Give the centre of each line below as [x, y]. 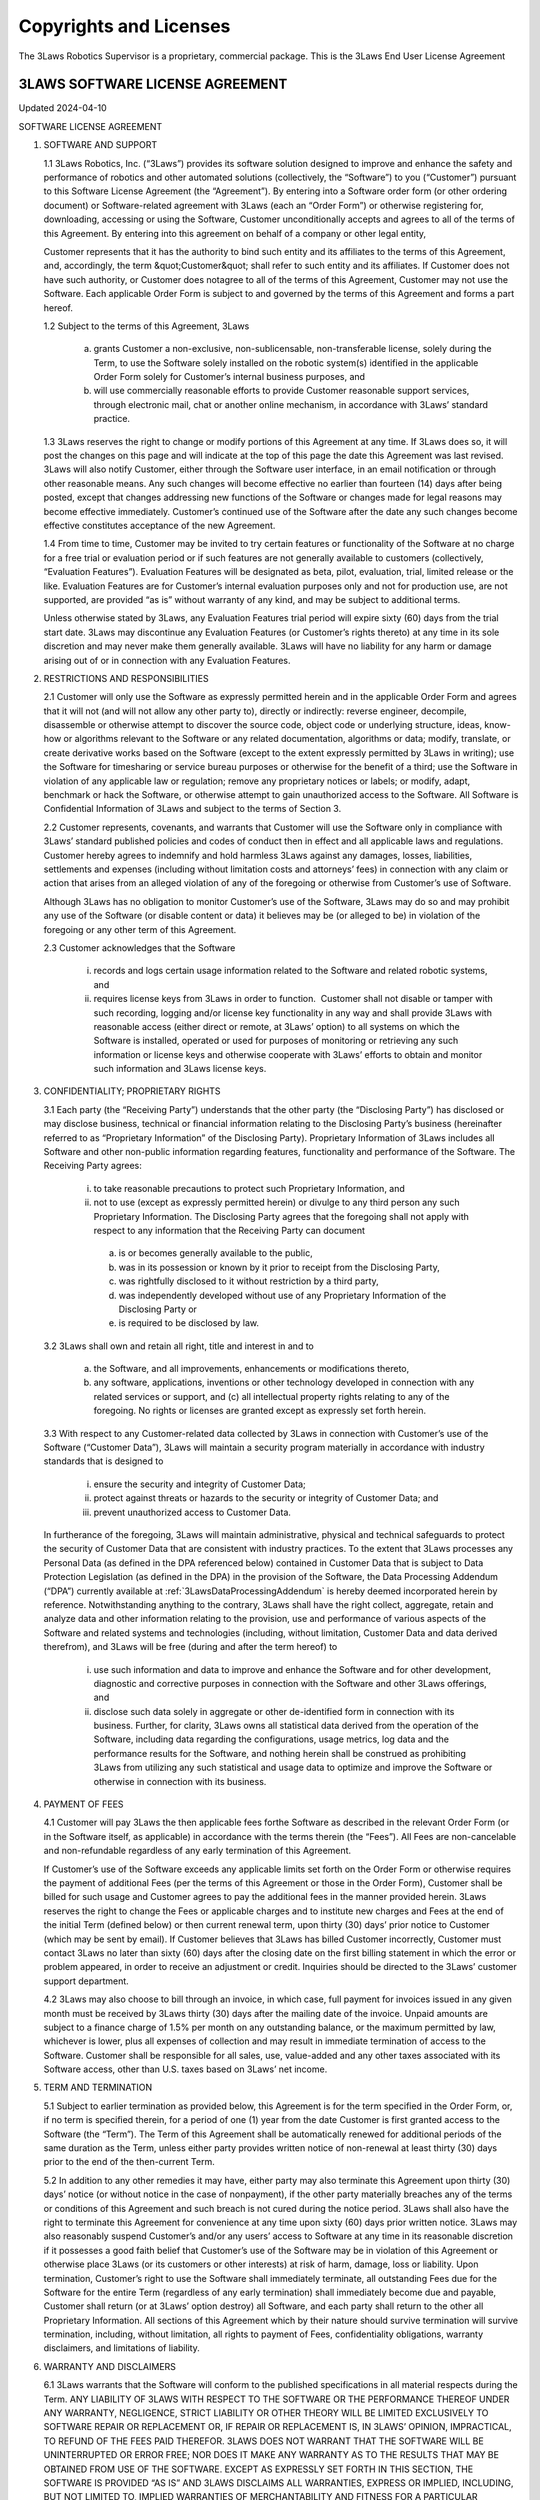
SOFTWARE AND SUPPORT [100, 145]
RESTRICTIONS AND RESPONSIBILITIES [126, 678]
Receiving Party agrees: [92, 1166]
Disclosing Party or [157, 1309]
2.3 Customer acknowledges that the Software [139, 947]
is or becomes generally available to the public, [216, 1253]
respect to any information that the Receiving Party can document [229, 1230]
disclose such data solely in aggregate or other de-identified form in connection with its [274, 1711]
